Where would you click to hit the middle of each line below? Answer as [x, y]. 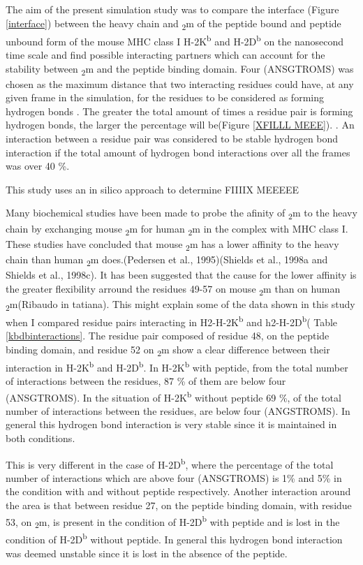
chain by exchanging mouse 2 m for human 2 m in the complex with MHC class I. [177, 229]
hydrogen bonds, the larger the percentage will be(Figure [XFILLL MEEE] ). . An [180, 125]
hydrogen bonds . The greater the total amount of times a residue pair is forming [179, 111]
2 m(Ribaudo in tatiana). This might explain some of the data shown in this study [180, 304]
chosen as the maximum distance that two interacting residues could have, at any [180, 83]
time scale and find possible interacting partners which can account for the [165, 54]
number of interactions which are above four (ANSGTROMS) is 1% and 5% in [174, 477]
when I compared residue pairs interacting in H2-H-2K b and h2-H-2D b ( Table [172, 321]
